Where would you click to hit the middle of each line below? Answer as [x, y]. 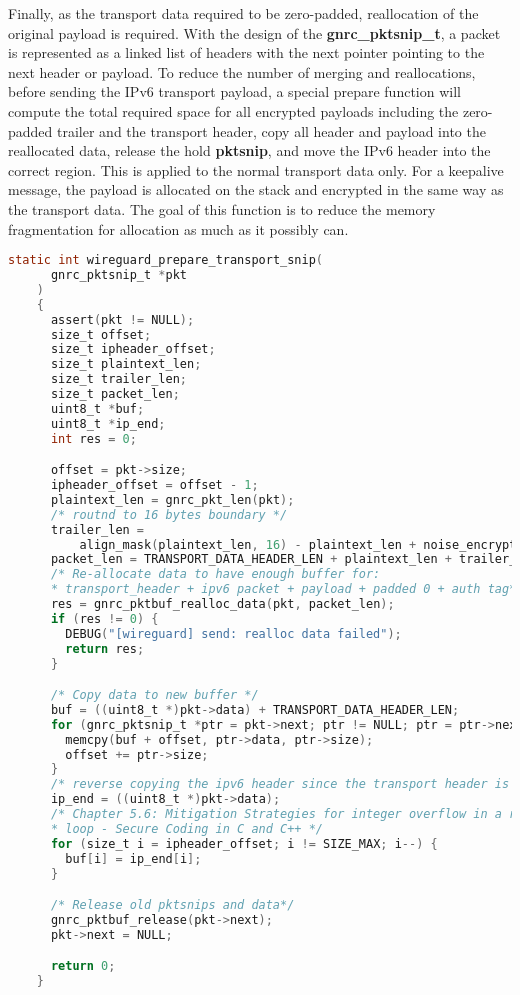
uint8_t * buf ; [97, 408]
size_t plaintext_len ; [126, 364]
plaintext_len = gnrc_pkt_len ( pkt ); [172, 499]
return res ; [105, 648]
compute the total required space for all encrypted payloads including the [233, 110]
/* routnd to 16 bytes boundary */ [169, 514]
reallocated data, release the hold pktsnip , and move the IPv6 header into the [249, 150]
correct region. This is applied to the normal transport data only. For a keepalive [256, 169]
